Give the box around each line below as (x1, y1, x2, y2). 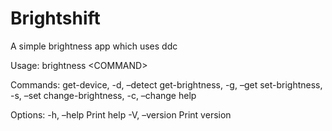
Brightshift (10, 7, 101, 30)
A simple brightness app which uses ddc (10, 40, 178, 52)
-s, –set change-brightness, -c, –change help (10, 89, 197, 101)
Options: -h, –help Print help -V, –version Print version (10, 108, 232, 121)
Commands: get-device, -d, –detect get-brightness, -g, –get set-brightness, (10, 78, 323, 91)
